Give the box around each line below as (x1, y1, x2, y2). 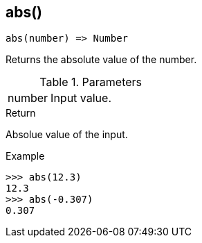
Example (6, 150, 45, 162)
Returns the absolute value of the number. (6, 53, 197, 66)
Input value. (50, 91, 111, 106)
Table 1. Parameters (39, 75, 142, 90)
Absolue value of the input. (6, 128, 128, 141)
